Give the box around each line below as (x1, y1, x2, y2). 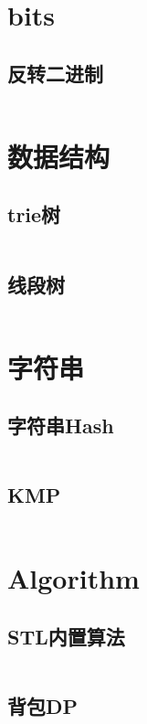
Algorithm (7, 559, 140, 597)
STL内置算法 (7, 622, 125, 650)
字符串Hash (7, 411, 114, 440)
